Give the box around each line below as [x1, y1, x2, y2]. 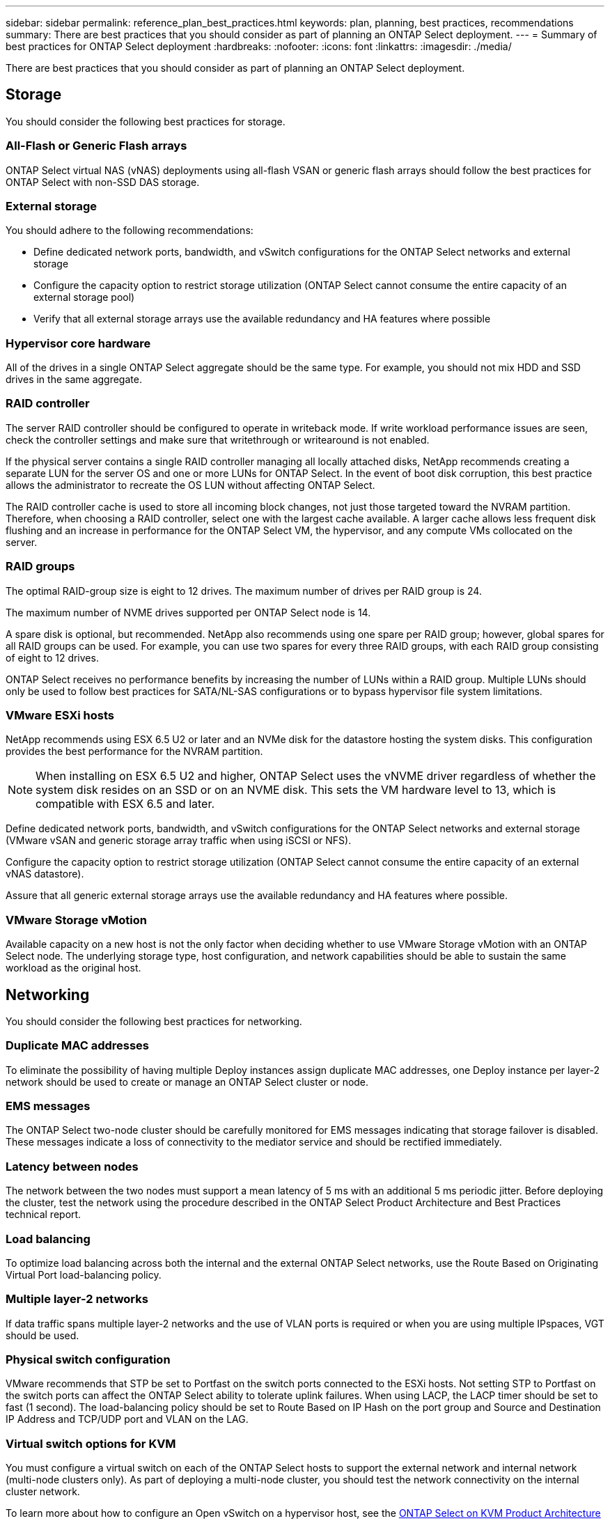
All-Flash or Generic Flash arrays [6, 139, 187, 153]
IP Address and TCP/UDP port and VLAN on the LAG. [6, 1413, 249, 1426]
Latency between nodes [6, 1159, 139, 1173]
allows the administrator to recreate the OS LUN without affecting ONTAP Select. [6, 478, 375, 491]
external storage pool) [33, 291, 135, 304]
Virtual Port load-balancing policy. [6, 1268, 162, 1281]
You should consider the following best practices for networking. [6, 1015, 302, 1027]
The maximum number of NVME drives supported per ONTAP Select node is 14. [6, 606, 371, 618]
